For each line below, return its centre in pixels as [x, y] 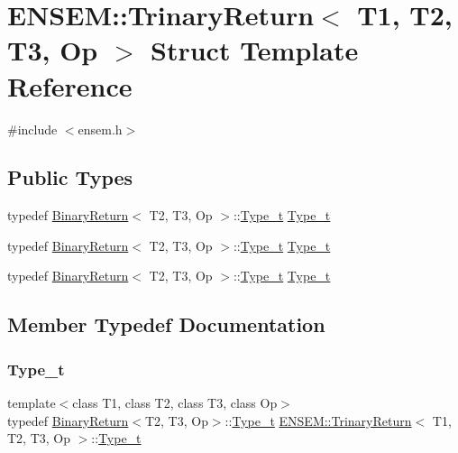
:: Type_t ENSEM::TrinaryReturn [318, 420]
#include [32, 129]
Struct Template [255, 50]
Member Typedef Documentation [166, 324]
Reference [70, 85]
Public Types [70, 177]
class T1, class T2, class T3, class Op [175, 403]
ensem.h [100, 129]
